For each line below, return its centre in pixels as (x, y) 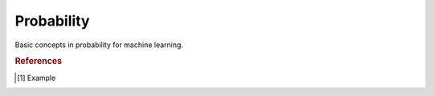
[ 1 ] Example (37, 78)
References (39, 62)
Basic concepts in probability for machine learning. (99, 45)
